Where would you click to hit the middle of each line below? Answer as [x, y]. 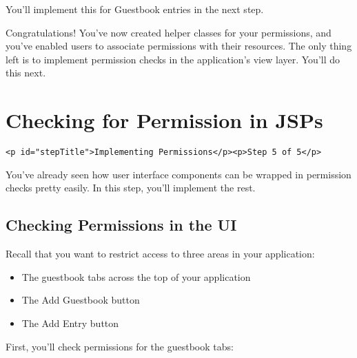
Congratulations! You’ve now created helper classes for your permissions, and [169, 32]
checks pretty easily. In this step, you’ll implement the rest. [131, 188]
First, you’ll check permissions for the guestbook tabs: [120, 346]
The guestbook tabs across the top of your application [136, 276]
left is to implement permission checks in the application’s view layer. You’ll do [173, 59]
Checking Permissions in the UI [121, 225]
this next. [26, 73]
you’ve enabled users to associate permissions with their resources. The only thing [179, 46]
